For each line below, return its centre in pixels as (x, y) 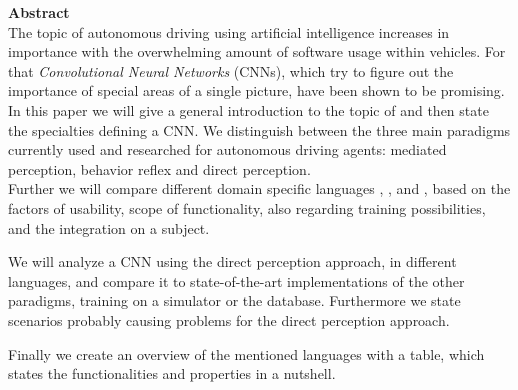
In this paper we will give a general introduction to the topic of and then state (248, 109)
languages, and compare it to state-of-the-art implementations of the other (236, 280)
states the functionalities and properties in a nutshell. (172, 373)
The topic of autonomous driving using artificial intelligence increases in (229, 31)
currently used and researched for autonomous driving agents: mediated (227, 149)
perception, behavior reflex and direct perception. (159, 168)
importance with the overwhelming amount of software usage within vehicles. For (257, 51)
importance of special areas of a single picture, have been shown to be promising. (256, 90)
